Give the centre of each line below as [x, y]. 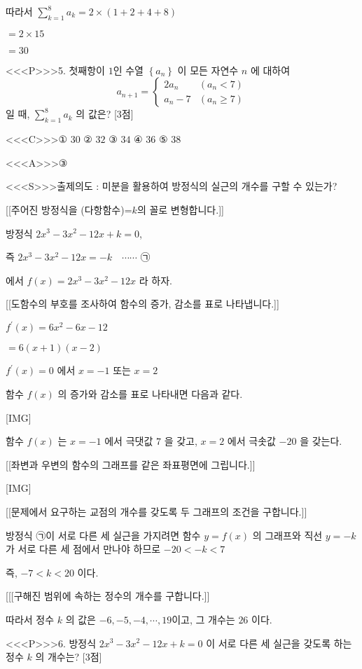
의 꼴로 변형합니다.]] [180, 209]
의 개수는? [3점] [69, 657]
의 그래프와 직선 [287, 535]
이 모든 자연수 [208, 70]
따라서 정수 [30, 619]
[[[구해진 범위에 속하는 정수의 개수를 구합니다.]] [108, 596]
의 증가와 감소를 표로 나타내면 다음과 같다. [150, 394]
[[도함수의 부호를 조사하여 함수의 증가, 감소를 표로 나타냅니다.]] [142, 304]
